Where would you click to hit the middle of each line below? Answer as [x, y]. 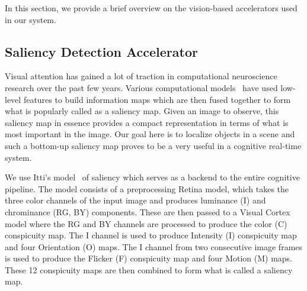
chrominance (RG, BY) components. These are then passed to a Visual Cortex [148, 211]
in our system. [31, 19]
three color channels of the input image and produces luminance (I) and [135, 200]
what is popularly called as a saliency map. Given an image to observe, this [142, 111]
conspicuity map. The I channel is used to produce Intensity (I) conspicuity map [151, 235]
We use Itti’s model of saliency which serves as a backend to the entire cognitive [152, 177]
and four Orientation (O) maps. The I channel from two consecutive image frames [154, 246]
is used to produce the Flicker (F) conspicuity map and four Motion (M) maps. [149, 258]
